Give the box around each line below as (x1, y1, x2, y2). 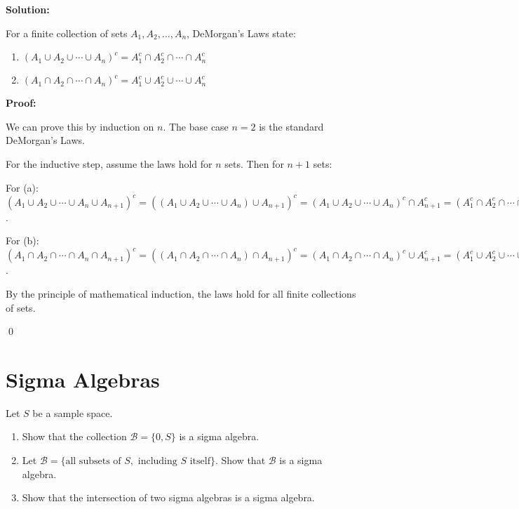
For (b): (6, 233, 39, 248)
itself (189, 456, 210, 467)
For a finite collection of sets (6, 25, 128, 40)
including (137, 456, 177, 467)
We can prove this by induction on (6, 119, 154, 133)
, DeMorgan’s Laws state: (187, 25, 296, 40)
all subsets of (65, 456, 121, 467)
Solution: (6, 2, 50, 16)
